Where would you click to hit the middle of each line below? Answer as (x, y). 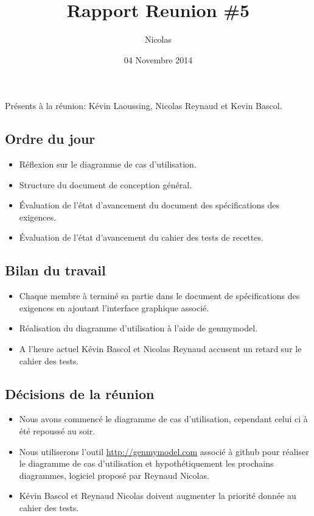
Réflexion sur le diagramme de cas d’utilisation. (108, 164)
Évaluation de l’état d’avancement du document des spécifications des (149, 205)
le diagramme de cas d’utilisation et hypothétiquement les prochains (146, 463)
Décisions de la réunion (80, 393)
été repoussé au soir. (57, 431)
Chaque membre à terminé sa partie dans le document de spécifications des (159, 296)
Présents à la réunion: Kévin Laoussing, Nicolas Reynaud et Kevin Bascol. (144, 106)
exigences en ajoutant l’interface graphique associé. (114, 307)
